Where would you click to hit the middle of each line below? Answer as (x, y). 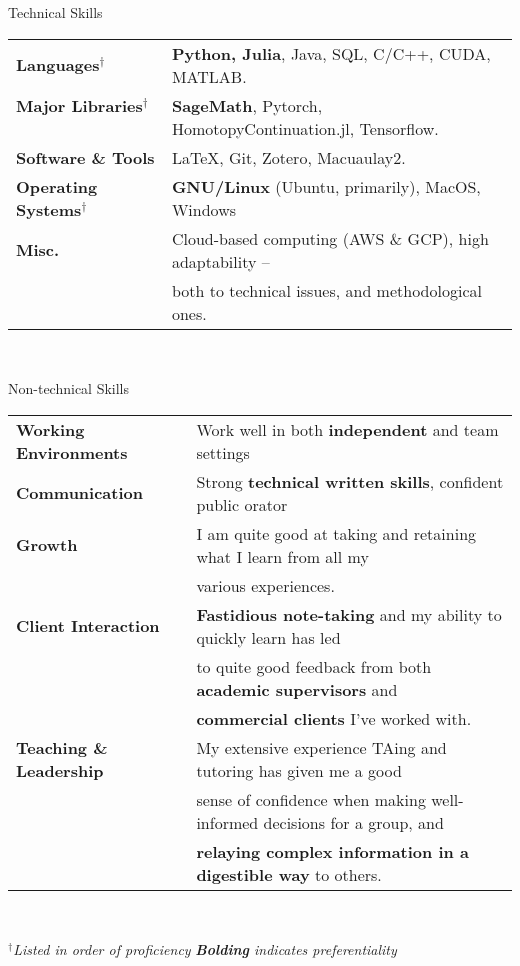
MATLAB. (209, 76)
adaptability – (220, 261)
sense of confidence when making (311, 799)
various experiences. (265, 585)
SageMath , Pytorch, (247, 105)
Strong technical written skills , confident (350, 481)
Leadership (60, 770)
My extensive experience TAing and (321, 747)
